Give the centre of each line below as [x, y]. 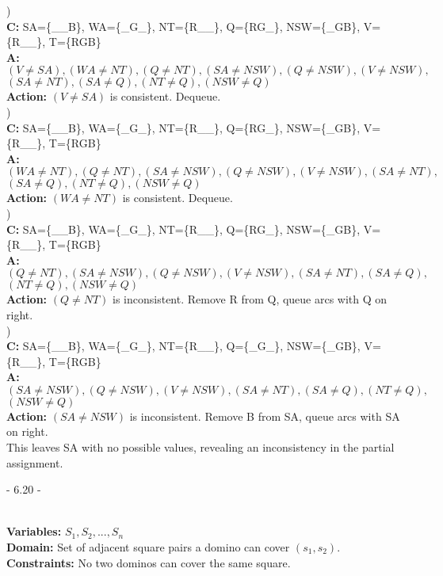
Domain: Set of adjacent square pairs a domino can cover [148, 547]
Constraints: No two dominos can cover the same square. [149, 562]
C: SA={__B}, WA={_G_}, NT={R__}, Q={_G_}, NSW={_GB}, [183, 346]
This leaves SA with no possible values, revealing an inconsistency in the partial [200, 447]
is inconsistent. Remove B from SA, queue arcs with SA [265, 416]
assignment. [35, 462]
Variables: [34, 531]
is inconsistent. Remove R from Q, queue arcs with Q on [250, 299]
